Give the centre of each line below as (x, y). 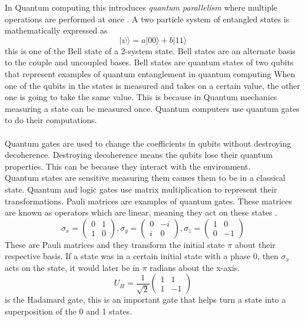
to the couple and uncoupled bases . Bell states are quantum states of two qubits (149, 62)
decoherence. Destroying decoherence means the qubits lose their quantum (139, 155)
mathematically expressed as (56, 30)
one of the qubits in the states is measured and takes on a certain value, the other (152, 85)
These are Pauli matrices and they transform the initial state (115, 244)
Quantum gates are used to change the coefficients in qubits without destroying (148, 143)
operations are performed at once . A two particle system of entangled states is (147, 19)
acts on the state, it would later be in (72, 267)
